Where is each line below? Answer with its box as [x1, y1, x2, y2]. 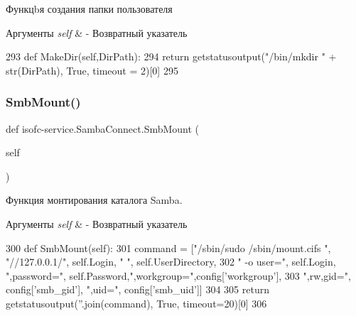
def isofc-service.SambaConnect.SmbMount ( [6, 121, 200, 136]
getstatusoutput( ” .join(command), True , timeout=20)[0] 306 [6, 295, 267, 310]
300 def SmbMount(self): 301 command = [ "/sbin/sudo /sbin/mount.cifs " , [6, 240, 331, 255]
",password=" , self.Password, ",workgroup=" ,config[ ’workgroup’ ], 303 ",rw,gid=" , [6, 268, 351, 283]
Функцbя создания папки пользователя [6, 1, 173, 16]
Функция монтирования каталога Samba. [6, 192, 183, 207]
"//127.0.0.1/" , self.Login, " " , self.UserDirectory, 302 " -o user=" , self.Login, [6, 254, 336, 269]
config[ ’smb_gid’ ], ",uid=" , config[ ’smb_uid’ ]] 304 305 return [6, 282, 269, 297]
